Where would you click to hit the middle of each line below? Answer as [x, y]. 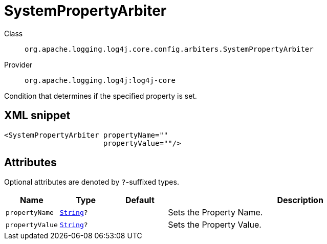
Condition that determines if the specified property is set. [101, 96]
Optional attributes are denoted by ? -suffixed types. [92, 182]
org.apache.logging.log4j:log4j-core [100, 80]
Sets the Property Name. [215, 213]
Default [140, 200]
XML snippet [37, 116]
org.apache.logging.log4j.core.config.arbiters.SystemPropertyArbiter [169, 49]
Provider [18, 64]
